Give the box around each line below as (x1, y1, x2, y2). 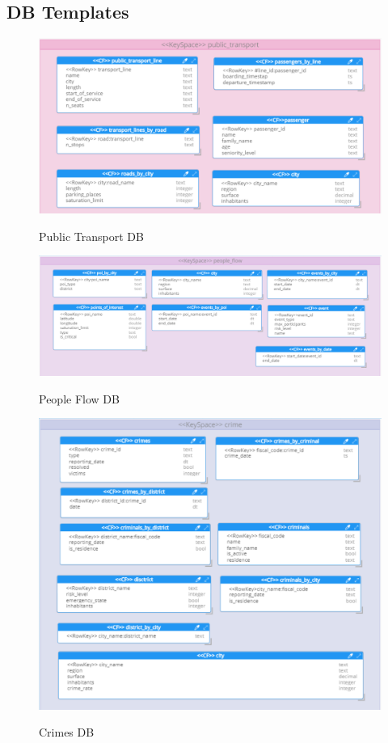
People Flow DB (39, 390, 120, 407)
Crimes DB (39, 724, 95, 741)
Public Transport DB (39, 227, 144, 244)
